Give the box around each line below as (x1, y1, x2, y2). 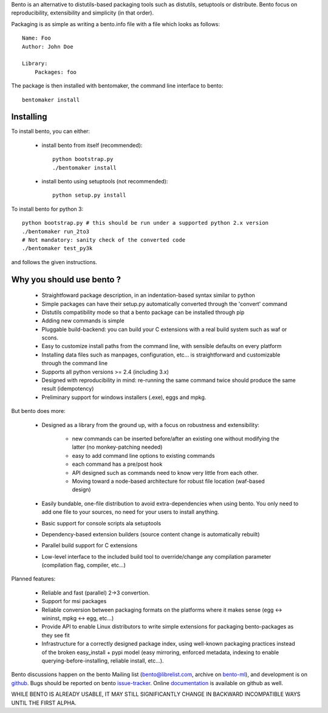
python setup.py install (52, 192, 126, 199)
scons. (41, 334, 59, 341)
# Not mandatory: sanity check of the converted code (22, 236, 185, 243)
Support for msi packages (41, 598, 107, 605)
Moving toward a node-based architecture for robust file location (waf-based (72, 477, 265, 485)
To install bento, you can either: (11, 128, 91, 135)
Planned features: (11, 575, 56, 582)
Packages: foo (34, 69, 77, 75)
